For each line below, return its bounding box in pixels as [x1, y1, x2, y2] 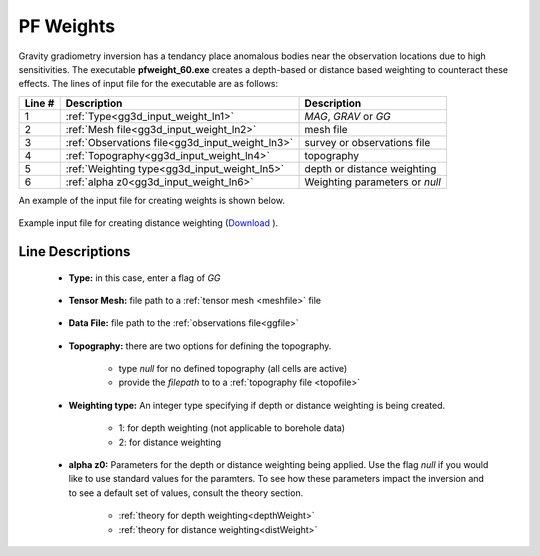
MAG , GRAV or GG [304, 109, 392, 123]
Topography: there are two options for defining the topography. [68, 340, 332, 352]
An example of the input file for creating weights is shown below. [18, 194, 285, 206]
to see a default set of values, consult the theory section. [68, 486, 304, 499]
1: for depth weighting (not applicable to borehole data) [118, 422, 345, 434]
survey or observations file [304, 135, 431, 149]
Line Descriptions [18, 243, 131, 260]
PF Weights [18, 15, 115, 37]
